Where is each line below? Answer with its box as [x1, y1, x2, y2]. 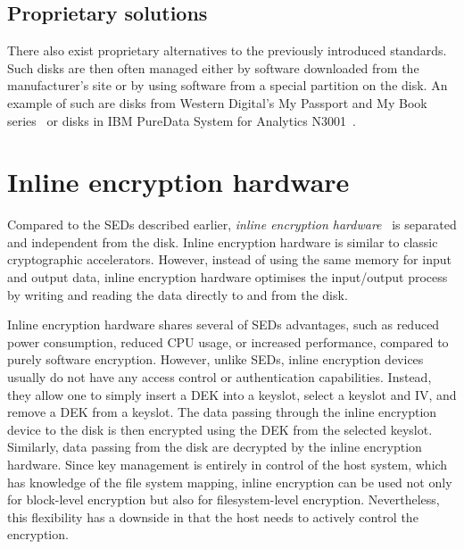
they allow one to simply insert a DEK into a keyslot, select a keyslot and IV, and [7, 385, 457, 403]
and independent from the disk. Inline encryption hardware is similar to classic [7, 232, 438, 251]
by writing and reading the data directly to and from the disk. [7, 285, 348, 304]
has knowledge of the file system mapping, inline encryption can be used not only [7, 472, 452, 491]
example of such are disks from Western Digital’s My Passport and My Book [7, 93, 427, 112]
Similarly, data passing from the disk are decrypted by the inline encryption [7, 437, 422, 456]
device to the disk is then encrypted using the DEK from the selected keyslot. [7, 420, 433, 438]
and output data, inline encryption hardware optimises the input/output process [7, 268, 448, 287]
